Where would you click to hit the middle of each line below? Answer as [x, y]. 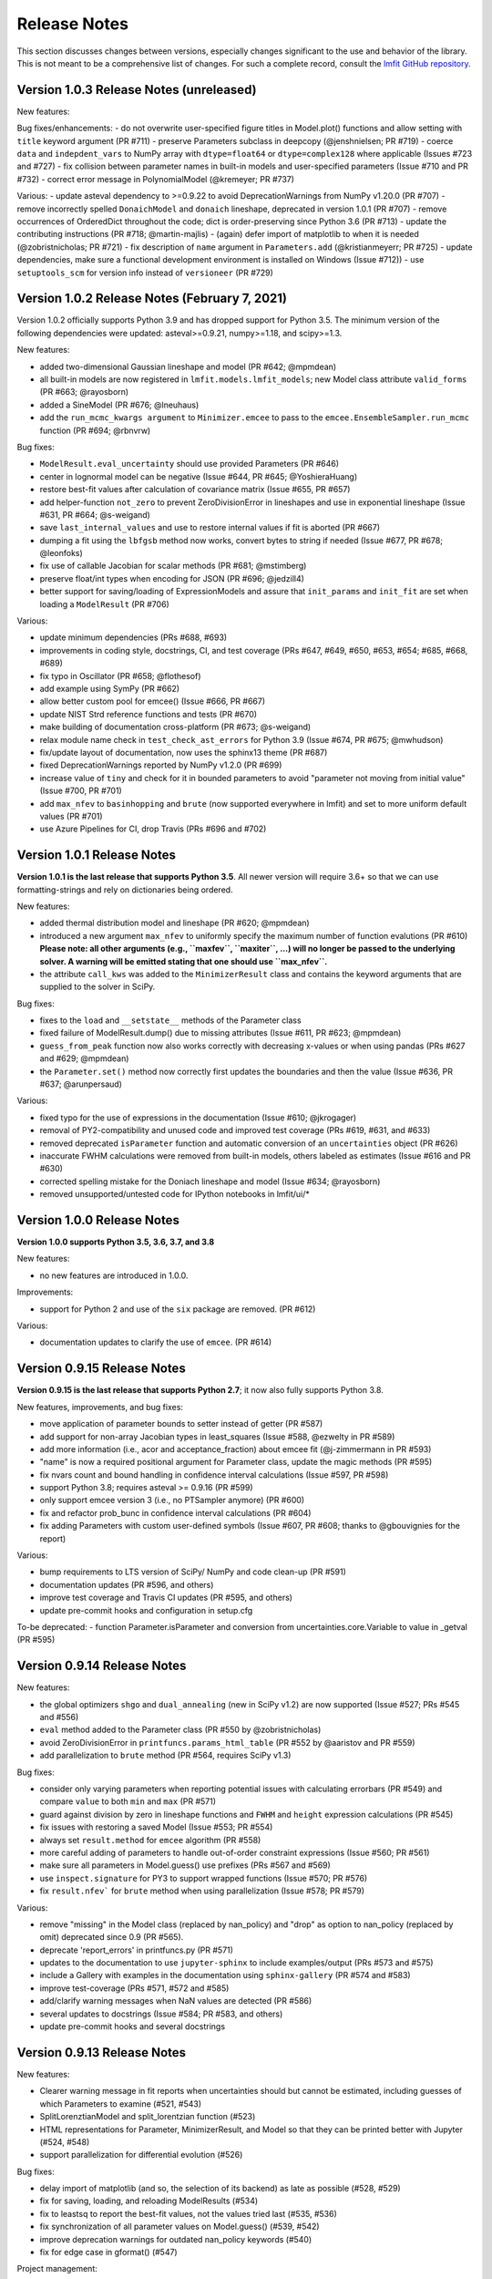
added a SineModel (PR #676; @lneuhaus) [119, 405]
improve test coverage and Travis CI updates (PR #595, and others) [166, 1598]
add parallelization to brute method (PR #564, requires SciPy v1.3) [165, 1756]
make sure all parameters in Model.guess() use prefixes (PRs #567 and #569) [185, 1865]
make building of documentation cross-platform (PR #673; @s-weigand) [175, 727]
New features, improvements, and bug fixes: [100, 1407]
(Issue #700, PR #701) [81, 791]
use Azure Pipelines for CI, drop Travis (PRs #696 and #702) [153, 829]
